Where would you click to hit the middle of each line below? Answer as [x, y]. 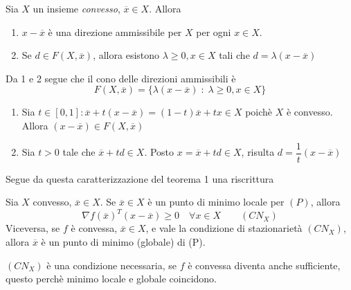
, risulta [258, 152]
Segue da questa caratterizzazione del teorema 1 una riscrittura [140, 178]
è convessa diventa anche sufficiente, [264, 265]
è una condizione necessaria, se [111, 265]
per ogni [214, 31]
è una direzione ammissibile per [115, 31]
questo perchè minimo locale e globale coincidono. [111, 279]
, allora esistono [126, 55]
